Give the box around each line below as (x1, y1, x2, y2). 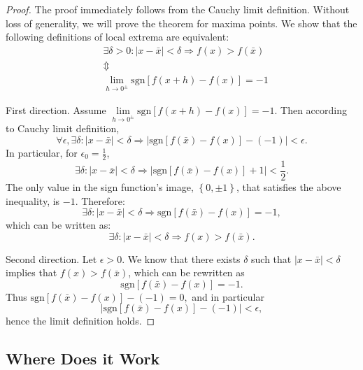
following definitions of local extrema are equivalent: (6, 29, 229, 44)
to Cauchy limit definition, (6, 121, 120, 136)
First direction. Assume (6, 102, 106, 117)
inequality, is (6, 193, 60, 208)
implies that (6, 265, 57, 280)
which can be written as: (6, 218, 111, 232)
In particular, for (6, 145, 78, 160)
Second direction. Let (6, 251, 97, 266)
